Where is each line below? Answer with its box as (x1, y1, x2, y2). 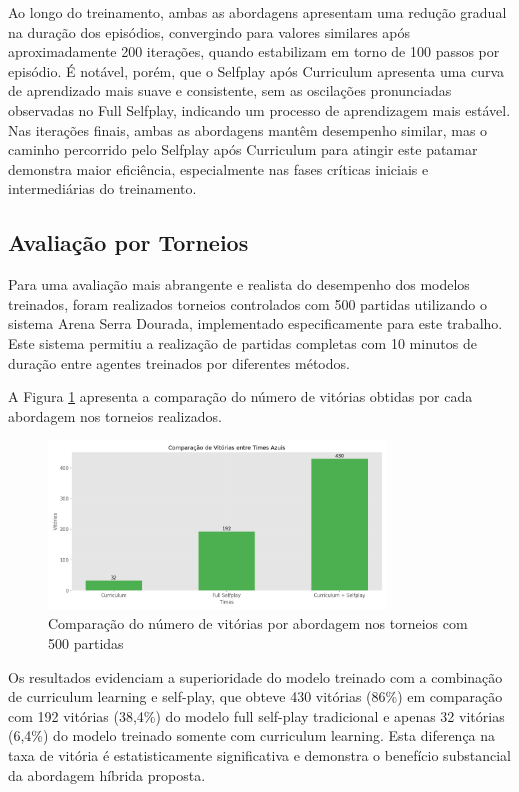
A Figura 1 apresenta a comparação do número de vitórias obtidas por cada (8, 386, 473, 407)
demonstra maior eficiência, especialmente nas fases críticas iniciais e (8, 158, 429, 179)
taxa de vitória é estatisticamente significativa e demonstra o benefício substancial (8, 745, 511, 766)
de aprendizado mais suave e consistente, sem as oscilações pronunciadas (8, 80, 452, 101)
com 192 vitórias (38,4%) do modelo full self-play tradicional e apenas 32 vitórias (8, 705, 505, 726)
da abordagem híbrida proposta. (8, 764, 206, 785)
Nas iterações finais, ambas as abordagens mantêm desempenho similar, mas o (8, 119, 488, 140)
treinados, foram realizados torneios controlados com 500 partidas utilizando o (8, 293, 487, 314)
